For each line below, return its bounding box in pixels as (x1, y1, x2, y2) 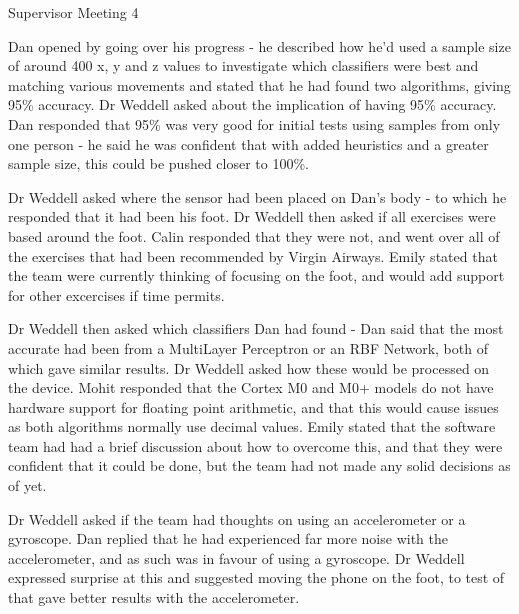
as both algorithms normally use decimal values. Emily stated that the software (8, 416, 496, 437)
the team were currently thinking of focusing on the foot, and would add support (8, 265, 505, 286)
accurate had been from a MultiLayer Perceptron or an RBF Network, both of (8, 337, 488, 358)
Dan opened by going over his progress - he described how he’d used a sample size (8, 35, 511, 56)
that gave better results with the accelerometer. (8, 587, 300, 608)
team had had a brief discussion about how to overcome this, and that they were (8, 435, 503, 456)
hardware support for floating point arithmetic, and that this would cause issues (8, 396, 499, 417)
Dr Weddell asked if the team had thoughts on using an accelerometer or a (8, 508, 466, 529)
